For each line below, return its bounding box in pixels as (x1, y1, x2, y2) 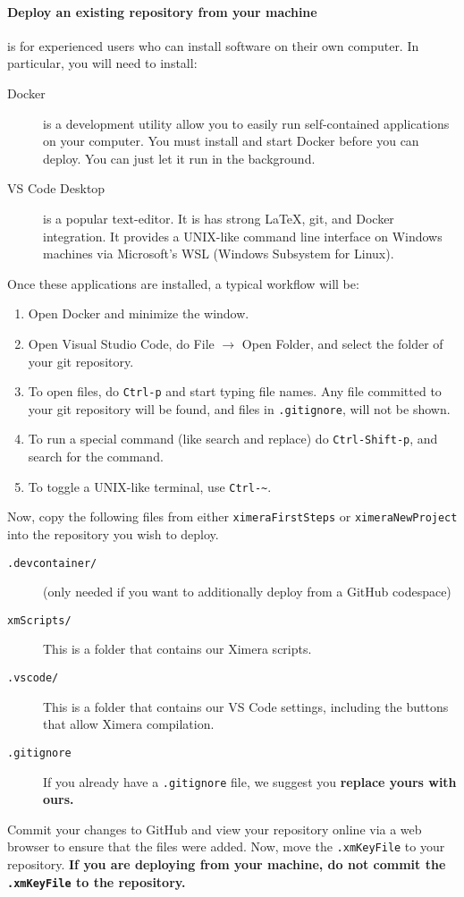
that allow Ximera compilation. (43, 715, 215, 733)
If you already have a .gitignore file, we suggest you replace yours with (43, 772, 457, 791)
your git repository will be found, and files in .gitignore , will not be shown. (28, 399, 451, 418)
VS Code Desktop (7, 179, 105, 198)
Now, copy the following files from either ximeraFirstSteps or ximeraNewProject (7, 507, 458, 526)
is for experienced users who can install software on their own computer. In (7, 36, 419, 55)
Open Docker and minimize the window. (28, 304, 249, 323)
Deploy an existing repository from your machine (7, 2, 317, 21)
